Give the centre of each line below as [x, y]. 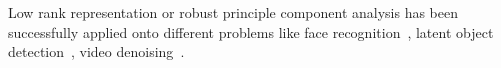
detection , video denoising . [96, 51]
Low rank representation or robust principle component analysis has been [233, 12]
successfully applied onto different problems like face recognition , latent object [251, 31]
